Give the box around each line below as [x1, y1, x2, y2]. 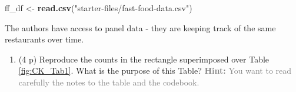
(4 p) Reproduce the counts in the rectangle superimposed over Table [18, 52, 270, 65]
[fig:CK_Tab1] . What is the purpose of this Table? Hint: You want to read [18, 64, 292, 77]
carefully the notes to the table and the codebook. [18, 75, 199, 88]
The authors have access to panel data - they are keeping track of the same [5, 21, 276, 34]
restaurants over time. [5, 33, 84, 45]
